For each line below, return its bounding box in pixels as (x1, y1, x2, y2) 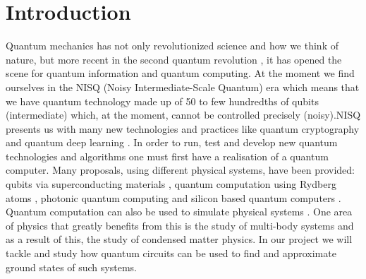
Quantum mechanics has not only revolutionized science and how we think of (6, 38, 338, 53)
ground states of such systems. (6, 259, 137, 274)
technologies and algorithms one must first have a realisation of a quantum (6, 148, 329, 163)
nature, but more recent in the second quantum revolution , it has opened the (6, 52, 342, 66)
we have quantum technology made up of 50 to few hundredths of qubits (6, 93, 319, 108)
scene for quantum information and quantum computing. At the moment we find (6, 66, 355, 81)
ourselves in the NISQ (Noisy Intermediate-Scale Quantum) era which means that (6, 79, 360, 94)
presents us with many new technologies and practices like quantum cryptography (6, 121, 360, 136)
